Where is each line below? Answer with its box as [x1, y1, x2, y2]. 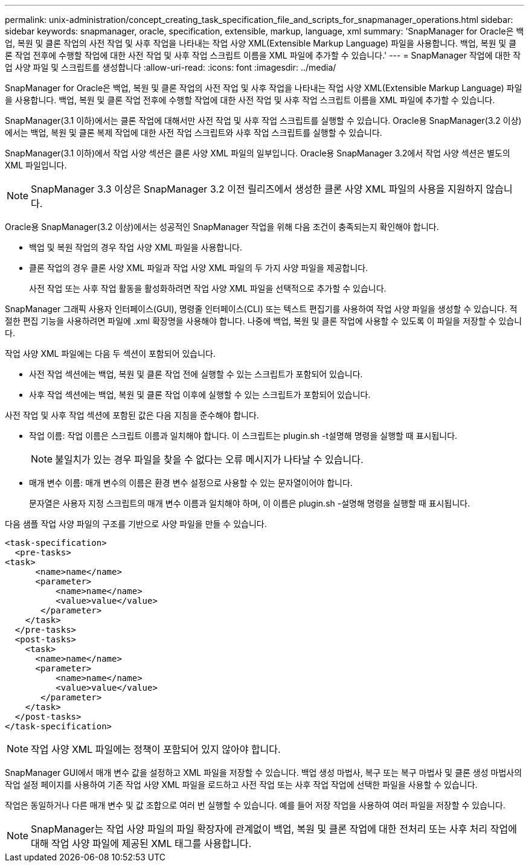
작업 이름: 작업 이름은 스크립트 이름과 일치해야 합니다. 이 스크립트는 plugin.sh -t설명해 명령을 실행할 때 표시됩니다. [29, 430, 458, 441]
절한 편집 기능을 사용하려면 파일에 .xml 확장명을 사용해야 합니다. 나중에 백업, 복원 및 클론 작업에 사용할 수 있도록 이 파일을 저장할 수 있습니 [5, 316, 522, 326]
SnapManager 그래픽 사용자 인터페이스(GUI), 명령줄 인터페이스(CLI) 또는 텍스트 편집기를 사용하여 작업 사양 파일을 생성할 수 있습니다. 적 [5, 304, 518, 314]
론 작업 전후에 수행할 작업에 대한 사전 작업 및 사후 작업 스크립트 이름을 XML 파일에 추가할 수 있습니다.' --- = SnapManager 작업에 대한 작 [5, 50, 521, 60]
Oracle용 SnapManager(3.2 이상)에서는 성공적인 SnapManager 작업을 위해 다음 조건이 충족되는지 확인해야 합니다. [5, 222, 439, 232]
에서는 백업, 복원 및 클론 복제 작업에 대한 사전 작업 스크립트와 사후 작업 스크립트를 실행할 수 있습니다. [5, 127, 382, 138]
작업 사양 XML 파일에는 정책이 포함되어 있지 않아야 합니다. [31, 743, 281, 755]
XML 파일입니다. [5, 160, 67, 170]
